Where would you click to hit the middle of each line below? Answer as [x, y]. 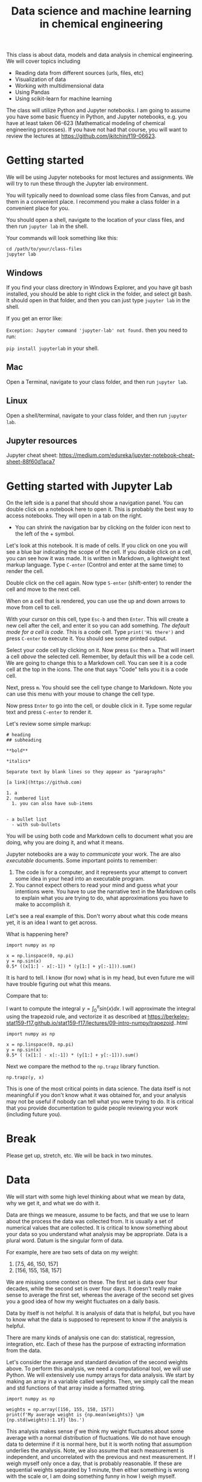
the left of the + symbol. [45, 534]
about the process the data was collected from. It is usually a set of [90, 1221]
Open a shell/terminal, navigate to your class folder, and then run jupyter [97, 415]
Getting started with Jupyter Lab [90, 486]
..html [181, 1023]
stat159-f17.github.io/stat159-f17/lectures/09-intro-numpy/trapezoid [90, 1023]
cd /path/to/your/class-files [44, 249]
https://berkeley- [169, 1016]
